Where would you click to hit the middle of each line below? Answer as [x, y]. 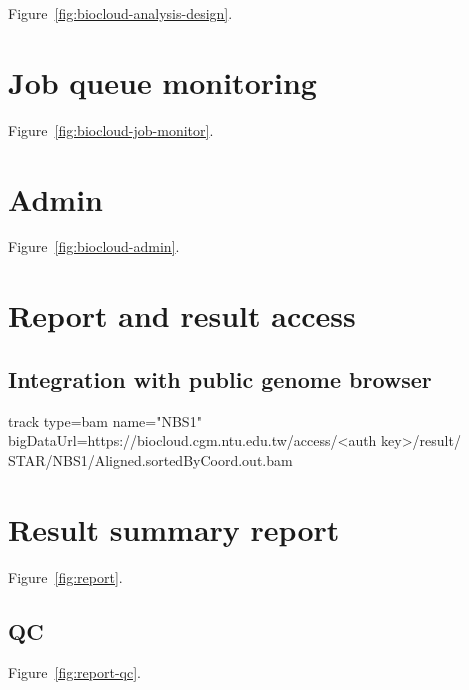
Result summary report [174, 528]
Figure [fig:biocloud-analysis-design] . [120, 13]
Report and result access [182, 315]
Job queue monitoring [162, 81]
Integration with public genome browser [220, 378]
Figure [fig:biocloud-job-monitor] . [111, 129]
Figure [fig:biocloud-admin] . [94, 246]
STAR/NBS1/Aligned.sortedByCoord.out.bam [150, 459]
